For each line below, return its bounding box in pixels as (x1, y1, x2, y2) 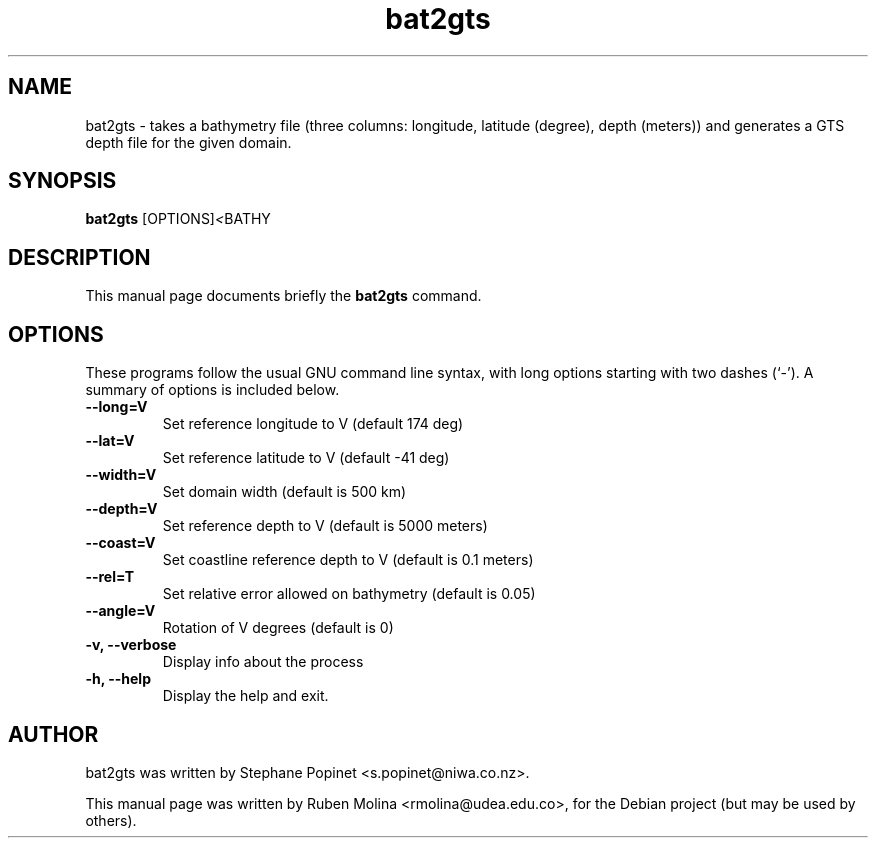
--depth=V (85, 500, 158, 518)
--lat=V (85, 432, 135, 450)
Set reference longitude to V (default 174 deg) (162, 415, 464, 433)
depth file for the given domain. (85, 133, 292, 151)
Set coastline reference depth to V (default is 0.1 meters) (162, 551, 534, 569)
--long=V (85, 398, 148, 416)
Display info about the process (162, 653, 364, 671)
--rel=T (85, 568, 135, 586)
